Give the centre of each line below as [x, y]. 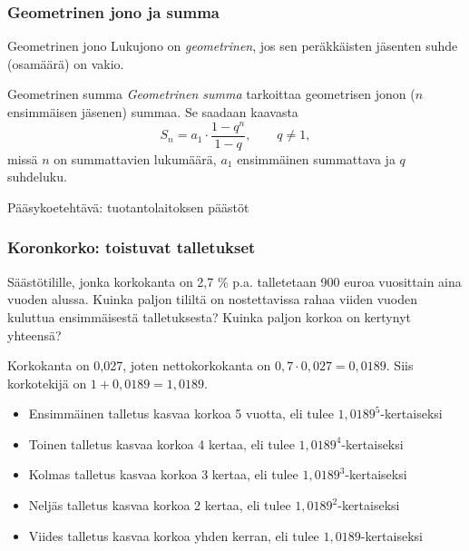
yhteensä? [34, 335]
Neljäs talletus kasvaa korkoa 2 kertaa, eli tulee [160, 505]
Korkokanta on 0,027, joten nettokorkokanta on [139, 365]
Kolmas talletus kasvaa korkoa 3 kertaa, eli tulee [163, 474]
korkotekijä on [47, 383]
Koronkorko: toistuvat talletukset [132, 247]
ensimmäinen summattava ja [316, 158]
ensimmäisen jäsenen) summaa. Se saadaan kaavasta [153, 112]
